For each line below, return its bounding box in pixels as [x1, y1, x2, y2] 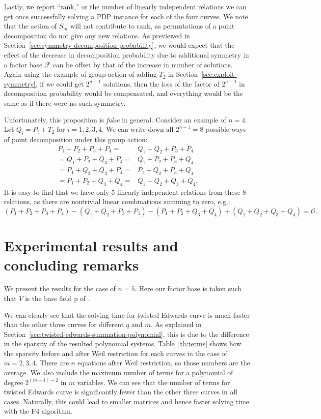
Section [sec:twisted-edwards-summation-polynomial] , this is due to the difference [4, 329, 249, 339]
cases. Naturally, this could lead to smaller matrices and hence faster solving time [4, 396, 249, 406]
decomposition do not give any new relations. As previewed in [4, 30, 190, 40]
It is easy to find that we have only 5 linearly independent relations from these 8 [4, 186, 246, 197]
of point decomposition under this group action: [4, 134, 148, 144]
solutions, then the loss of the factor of [103, 78, 220, 89]
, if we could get [35, 78, 84, 89]
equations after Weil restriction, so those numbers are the [77, 358, 250, 368]
